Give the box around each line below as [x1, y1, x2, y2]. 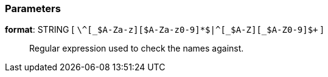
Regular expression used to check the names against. [29, 43, 244, 54]
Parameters [5, 2, 61, 15]
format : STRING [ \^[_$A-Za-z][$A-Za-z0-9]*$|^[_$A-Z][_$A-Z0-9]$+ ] [5, 24, 324, 35]
